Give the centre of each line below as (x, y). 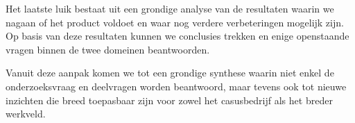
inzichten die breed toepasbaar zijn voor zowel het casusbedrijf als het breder (169, 100)
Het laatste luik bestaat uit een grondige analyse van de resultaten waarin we (170, 8)
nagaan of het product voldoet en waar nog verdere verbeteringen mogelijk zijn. (175, 22)
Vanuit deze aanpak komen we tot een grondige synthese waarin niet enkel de (170, 73)
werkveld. (26, 114)
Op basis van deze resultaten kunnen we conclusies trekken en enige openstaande (177, 36)
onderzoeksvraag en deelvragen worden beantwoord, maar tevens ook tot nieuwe (176, 86)
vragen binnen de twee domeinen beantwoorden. (108, 49)
